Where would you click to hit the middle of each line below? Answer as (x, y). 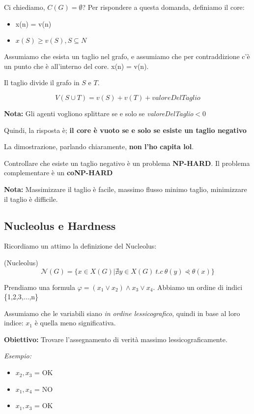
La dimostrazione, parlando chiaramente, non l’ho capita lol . (99, 146)
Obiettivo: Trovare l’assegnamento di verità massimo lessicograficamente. (116, 339)
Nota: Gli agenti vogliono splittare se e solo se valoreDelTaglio (99, 113)
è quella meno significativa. (75, 323)
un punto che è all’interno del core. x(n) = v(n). (76, 66)
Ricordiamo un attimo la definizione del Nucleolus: (80, 246)
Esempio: (18, 356)
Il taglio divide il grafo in (42, 82)
